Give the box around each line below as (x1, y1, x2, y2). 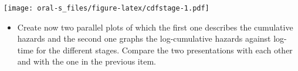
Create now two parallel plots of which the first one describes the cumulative (17, 21, 293, 33)
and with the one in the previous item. (17, 55, 156, 67)
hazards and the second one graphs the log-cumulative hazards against (17, 32, 271, 45)
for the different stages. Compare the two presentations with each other (36, 43, 293, 56)
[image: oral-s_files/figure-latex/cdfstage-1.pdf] (4, 4, 209, 12)
